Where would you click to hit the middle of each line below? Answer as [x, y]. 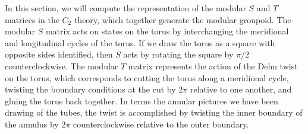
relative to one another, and [241, 89]
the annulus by [32, 124]
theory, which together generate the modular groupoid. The [183, 19]
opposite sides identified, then [59, 54]
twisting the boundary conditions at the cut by [90, 89]
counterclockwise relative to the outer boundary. [161, 124]
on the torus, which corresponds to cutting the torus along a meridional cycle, [147, 77]
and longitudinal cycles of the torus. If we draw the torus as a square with [140, 42]
